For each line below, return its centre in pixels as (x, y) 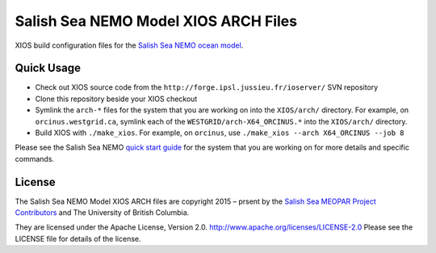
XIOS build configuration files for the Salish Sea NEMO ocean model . (129, 45)
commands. (35, 158)
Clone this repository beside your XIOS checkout (116, 99)
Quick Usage (48, 68)
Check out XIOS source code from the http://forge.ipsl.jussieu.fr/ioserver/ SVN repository (207, 87)
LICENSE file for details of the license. (78, 238)
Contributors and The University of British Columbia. (102, 213)
